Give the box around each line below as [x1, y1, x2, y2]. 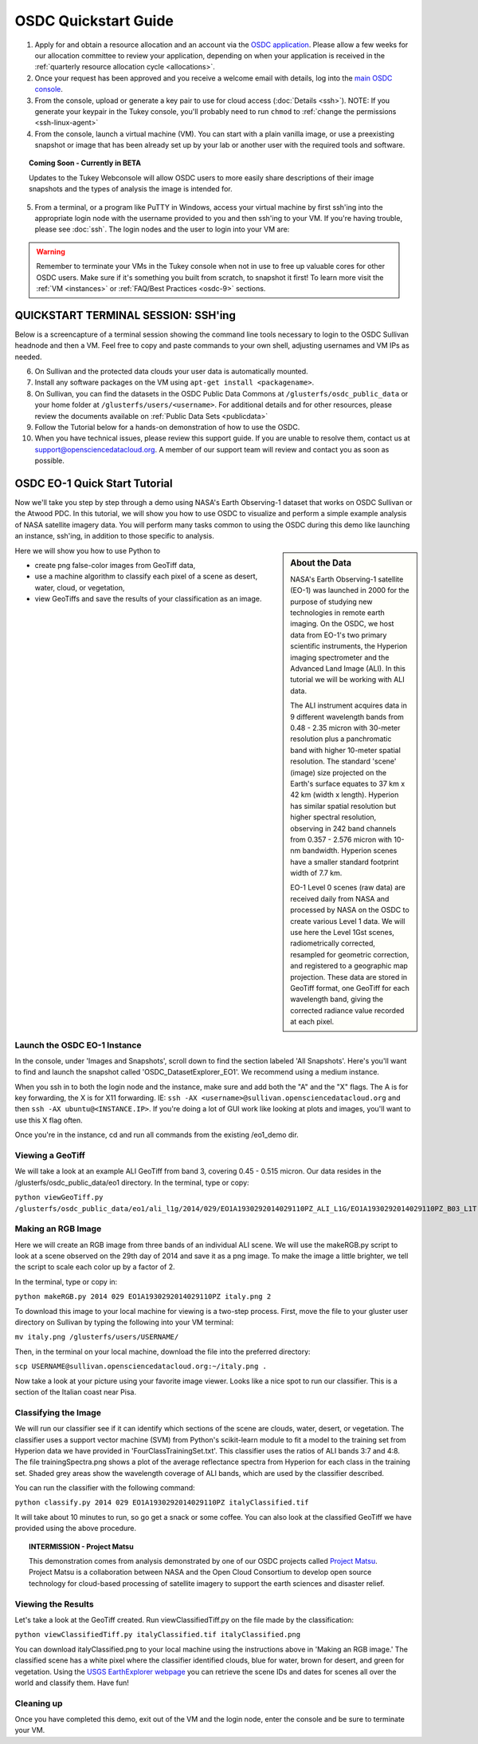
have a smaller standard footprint [290, 857, 399, 866]
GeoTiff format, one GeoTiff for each [290, 983, 410, 992]
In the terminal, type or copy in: [14, 1276, 118, 1286]
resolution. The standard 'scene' [290, 756, 398, 766]
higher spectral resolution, [290, 812, 377, 822]
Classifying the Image [14, 1407, 101, 1418]
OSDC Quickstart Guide [14, 12, 174, 30]
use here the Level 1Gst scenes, [290, 928, 394, 937]
